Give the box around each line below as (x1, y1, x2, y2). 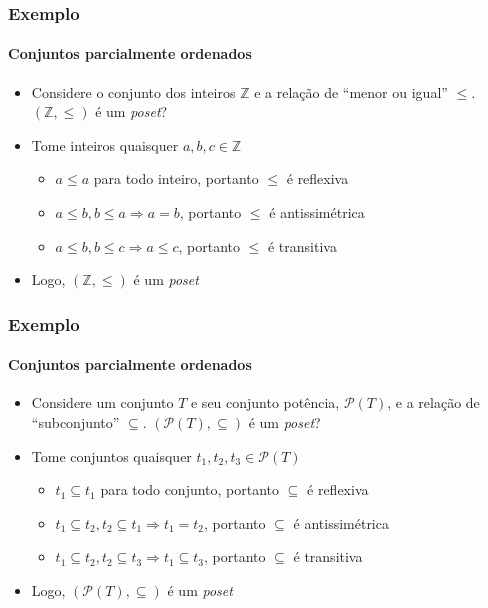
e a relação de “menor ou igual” (254, 81, 448, 102)
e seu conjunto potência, (190, 392, 340, 413)
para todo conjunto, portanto (100, 479, 280, 500)
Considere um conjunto (31, 392, 174, 413)
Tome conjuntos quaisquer (31, 445, 192, 466)
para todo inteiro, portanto (93, 168, 259, 189)
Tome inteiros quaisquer (31, 134, 179, 155)
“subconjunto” (31, 412, 120, 433)
